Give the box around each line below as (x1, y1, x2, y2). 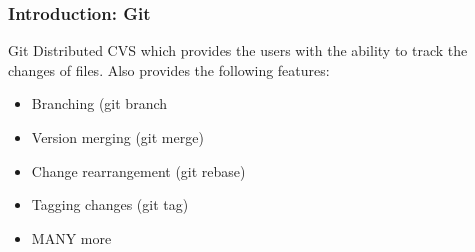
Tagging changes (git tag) (31, 194, 189, 215)
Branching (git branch (31, 93, 168, 114)
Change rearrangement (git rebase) (31, 160, 246, 181)
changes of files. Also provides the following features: (8, 59, 330, 80)
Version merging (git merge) (31, 127, 204, 147)
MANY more (31, 227, 112, 248)
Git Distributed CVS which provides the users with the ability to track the (8, 40, 468, 61)
